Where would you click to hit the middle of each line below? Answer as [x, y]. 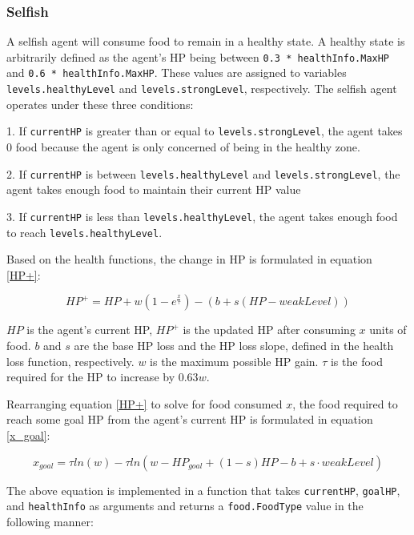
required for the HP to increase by [91, 377]
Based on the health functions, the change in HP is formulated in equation [189, 259]
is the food [356, 361]
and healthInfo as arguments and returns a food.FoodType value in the [185, 506]
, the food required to [345, 403]
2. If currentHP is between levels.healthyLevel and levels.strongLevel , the [203, 173]
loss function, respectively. [70, 361]
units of [388, 330]
